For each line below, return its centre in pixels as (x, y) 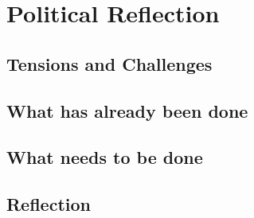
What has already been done (127, 110)
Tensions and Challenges (109, 63)
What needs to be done (105, 157)
